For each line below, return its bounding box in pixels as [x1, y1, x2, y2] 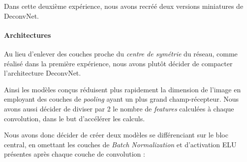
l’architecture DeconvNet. [4, 68, 81, 78]
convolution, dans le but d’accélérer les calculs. [4, 113, 145, 123]
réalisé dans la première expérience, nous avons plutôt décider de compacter [4, 58, 233, 68]
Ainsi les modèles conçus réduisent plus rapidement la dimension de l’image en [4, 84, 241, 94]
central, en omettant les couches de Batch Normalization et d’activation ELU [4, 139, 237, 149]
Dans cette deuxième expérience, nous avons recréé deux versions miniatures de [4, 1, 244, 11]
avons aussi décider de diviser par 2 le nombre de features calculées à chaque [4, 103, 234, 113]
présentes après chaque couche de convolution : [4, 149, 145, 159]
